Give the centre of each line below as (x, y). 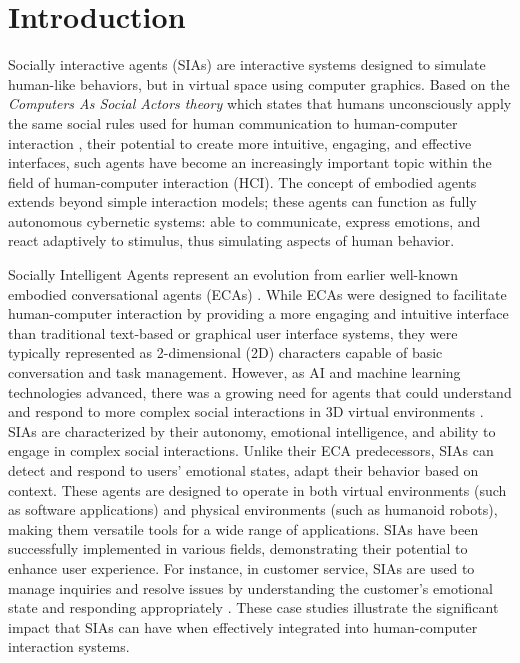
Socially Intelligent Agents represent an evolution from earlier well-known (233, 274)
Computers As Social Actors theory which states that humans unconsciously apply (260, 103)
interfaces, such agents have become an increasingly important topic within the (250, 162)
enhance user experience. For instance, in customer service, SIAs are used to (241, 567)
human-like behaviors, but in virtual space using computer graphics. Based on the (259, 83)
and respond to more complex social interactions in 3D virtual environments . (246, 411)
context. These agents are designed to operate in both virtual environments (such (257, 489)
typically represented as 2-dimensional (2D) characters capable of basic (225, 352)
